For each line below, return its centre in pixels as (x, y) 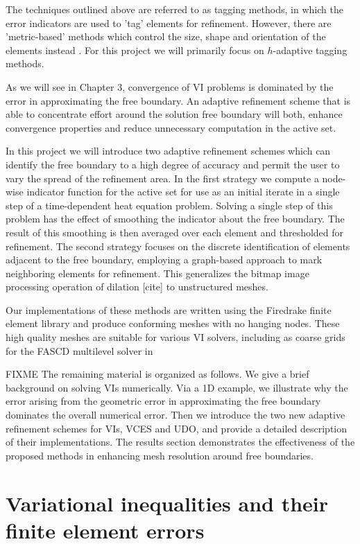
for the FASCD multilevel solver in (79, 350)
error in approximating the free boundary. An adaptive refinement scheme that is (178, 100)
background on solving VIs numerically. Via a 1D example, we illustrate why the (177, 387)
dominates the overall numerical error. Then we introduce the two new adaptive (175, 415)
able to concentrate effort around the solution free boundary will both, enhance (174, 114)
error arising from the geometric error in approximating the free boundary (163, 401)
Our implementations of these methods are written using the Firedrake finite (169, 309)
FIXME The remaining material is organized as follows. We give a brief (157, 374)
